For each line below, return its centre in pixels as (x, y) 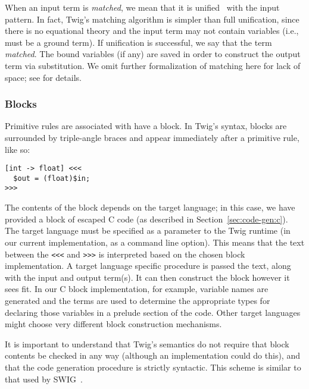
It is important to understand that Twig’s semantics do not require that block (147, 343)
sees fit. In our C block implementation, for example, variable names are (137, 289)
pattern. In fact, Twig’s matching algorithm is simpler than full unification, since (152, 19)
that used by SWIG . (44, 379)
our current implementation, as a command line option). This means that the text (155, 242)
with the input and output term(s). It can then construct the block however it (147, 277)
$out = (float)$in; (52, 178)
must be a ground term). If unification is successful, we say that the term (138, 42)
